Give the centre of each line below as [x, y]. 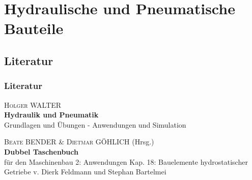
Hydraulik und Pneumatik [51, 115]
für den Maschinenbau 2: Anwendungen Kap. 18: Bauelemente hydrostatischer [126, 161]
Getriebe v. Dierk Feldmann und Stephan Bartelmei [85, 172]
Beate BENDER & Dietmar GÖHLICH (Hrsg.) [79, 142]
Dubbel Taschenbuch [41, 151]
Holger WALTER [33, 104]
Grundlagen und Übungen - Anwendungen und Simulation [95, 124]
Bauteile [34, 28]
